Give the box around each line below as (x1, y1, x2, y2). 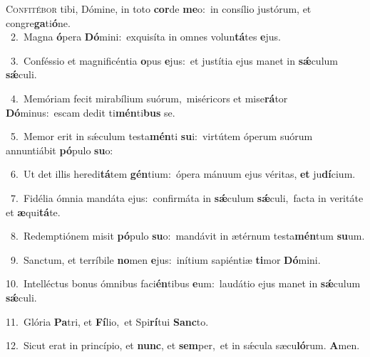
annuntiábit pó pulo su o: (6, 142, 113, 157)
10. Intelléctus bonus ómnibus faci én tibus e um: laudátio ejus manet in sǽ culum (6, 276, 361, 291)
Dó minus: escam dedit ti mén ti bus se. (6, 105, 175, 119)
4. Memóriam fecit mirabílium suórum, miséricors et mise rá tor (10, 90, 288, 105)
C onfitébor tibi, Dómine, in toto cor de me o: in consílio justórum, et (6, 1, 312, 16)
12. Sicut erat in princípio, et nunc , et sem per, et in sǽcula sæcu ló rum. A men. (6, 338, 360, 353)
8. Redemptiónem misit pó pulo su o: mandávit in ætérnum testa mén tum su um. (10, 228, 365, 243)
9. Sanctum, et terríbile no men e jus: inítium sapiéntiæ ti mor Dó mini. (10, 252, 321, 267)
